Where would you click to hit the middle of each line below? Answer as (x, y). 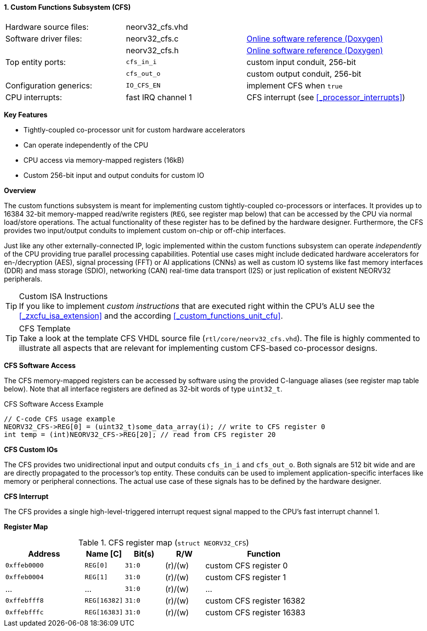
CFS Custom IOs (31, 449)
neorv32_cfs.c (152, 38)
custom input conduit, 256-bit (301, 62)
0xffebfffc (25, 612)
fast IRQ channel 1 (159, 97)
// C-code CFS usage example (60, 419)
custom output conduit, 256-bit (304, 74)
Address (44, 554)
